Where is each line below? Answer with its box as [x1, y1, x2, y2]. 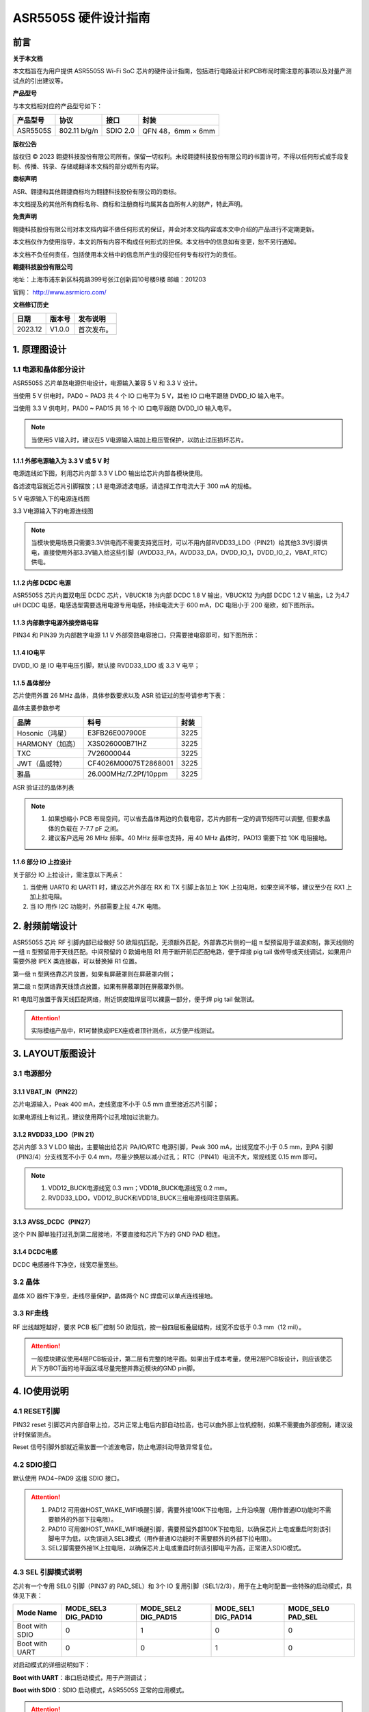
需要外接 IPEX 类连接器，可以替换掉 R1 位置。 [12, 957, 141, 966]
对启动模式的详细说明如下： [12, 1661, 91, 1669]
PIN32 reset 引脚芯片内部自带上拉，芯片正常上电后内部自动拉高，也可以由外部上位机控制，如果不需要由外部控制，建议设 [12, 1421, 353, 1429]
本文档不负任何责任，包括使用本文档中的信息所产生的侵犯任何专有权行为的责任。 [12, 250, 241, 258]
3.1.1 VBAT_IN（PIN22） [12, 1087, 81, 1096]
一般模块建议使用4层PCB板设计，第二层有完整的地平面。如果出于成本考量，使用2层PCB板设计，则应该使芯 [31, 1355, 333, 1363]
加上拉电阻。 [29, 892, 66, 901]
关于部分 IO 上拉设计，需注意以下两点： [12, 870, 124, 879]
